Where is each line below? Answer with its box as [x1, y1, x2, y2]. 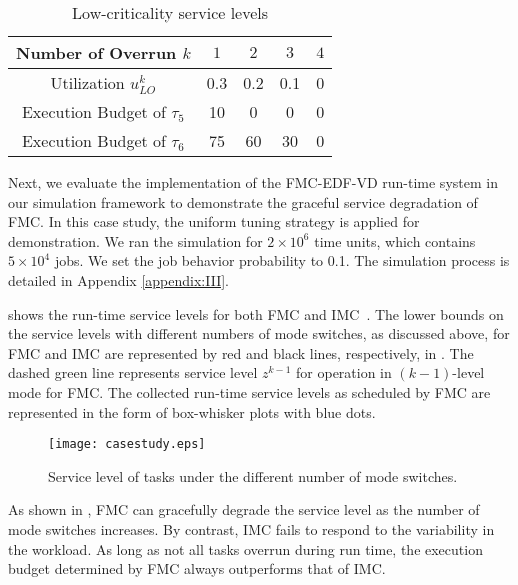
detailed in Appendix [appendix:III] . [8, 269, 229, 290]
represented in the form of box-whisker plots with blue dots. [8, 401, 376, 422]
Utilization [50, 71, 125, 94]
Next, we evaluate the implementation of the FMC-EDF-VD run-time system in [8, 172, 498, 192]
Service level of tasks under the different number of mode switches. [48, 465, 458, 486]
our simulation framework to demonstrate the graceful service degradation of [8, 191, 478, 212]
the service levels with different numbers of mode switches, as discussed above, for [8, 323, 510, 344]
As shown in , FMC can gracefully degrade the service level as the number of [8, 499, 480, 520]
